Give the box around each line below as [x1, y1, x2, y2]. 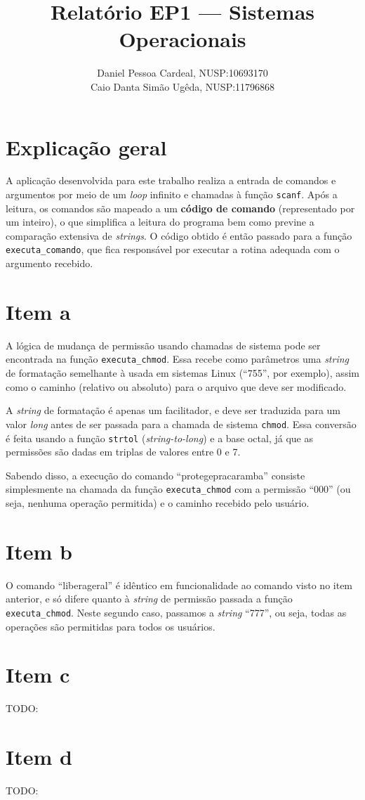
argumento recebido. [6, 256, 93, 271]
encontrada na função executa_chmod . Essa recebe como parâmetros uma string [6, 351, 350, 366]
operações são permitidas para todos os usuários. [6, 619, 215, 633]
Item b [6, 536, 72, 565]
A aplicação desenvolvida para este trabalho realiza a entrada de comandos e [6, 173, 336, 188]
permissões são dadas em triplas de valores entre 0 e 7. [6, 444, 241, 459]
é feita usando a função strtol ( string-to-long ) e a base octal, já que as [6, 430, 313, 445]
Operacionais [119, 25, 246, 53]
